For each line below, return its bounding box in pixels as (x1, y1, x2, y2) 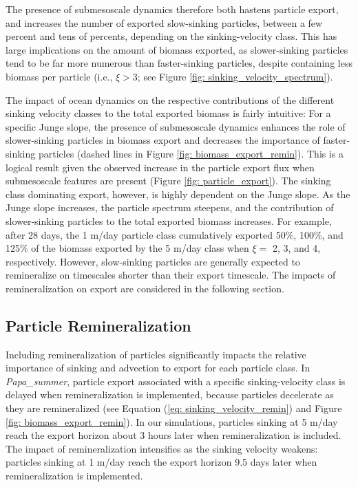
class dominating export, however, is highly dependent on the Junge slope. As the (6, 186, 350, 201)
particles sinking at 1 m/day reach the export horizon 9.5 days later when (6, 455, 317, 469)
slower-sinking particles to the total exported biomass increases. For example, (6, 213, 332, 228)
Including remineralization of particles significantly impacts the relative (6, 347, 306, 361)
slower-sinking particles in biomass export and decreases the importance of (6, 133, 320, 147)
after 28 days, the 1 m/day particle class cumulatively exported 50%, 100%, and (6, 227, 344, 241)
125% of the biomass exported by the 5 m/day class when (6, 241, 249, 255)
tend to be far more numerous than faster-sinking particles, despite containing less (6, 56, 352, 70)
